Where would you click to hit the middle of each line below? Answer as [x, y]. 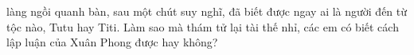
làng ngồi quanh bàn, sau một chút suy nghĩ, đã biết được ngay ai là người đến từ [207, 11]
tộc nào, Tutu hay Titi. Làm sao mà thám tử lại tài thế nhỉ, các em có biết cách [203, 26]
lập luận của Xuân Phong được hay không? [112, 42]
